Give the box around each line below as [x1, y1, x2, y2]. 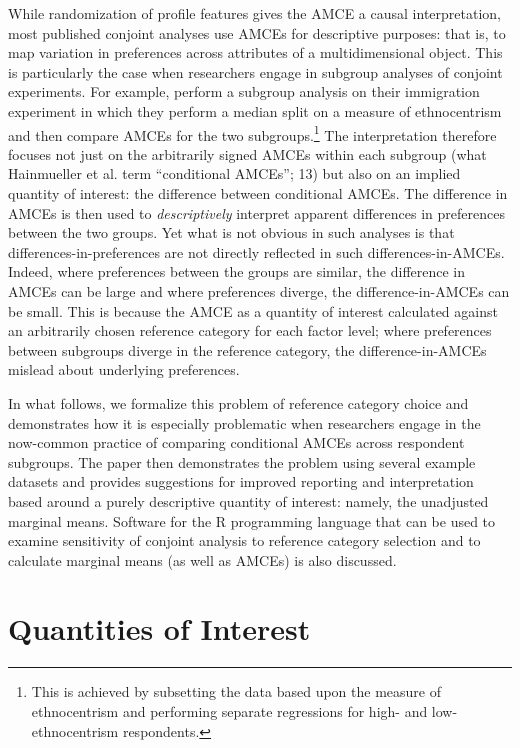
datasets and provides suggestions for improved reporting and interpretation [8, 471, 474, 492]
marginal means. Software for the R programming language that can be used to [8, 510, 496, 531]
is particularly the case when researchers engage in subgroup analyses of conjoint [8, 61, 503, 82]
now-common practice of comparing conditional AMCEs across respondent [8, 432, 465, 453]
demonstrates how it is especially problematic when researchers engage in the [8, 412, 481, 433]
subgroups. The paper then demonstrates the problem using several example [8, 451, 476, 472]
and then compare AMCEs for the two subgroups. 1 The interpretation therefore [8, 121, 497, 145]
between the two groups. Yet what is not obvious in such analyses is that [8, 222, 455, 243]
